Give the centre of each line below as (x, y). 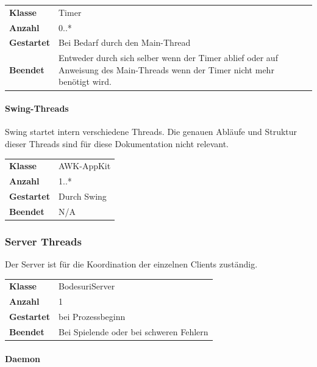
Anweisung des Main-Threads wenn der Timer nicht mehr (166, 69)
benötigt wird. (85, 82)
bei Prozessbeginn (92, 317)
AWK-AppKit (85, 166)
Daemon (23, 358)
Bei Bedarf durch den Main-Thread (125, 42)
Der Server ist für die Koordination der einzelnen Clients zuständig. (131, 264)
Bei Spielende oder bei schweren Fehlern (134, 332)
